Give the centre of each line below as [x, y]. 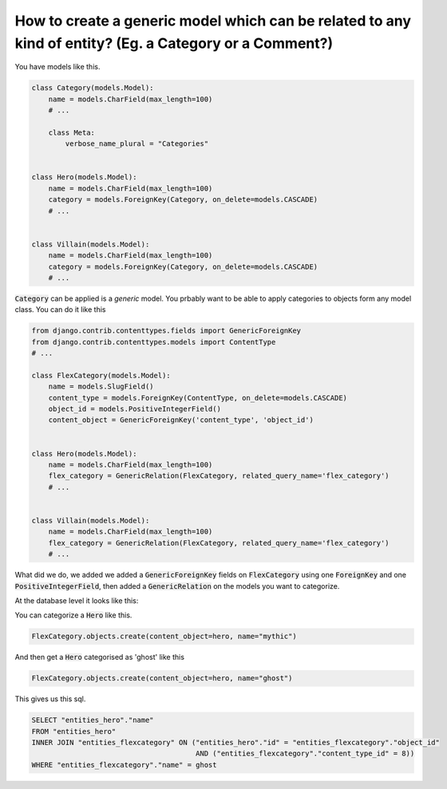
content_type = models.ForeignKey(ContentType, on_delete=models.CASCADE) [198, 398]
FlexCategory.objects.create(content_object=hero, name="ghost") [162, 679]
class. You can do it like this [60, 310]
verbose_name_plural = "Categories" [137, 144]
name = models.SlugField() [101, 387]
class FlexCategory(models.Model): [101, 375]
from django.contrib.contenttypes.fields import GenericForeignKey [166, 331]
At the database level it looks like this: [77, 600]
